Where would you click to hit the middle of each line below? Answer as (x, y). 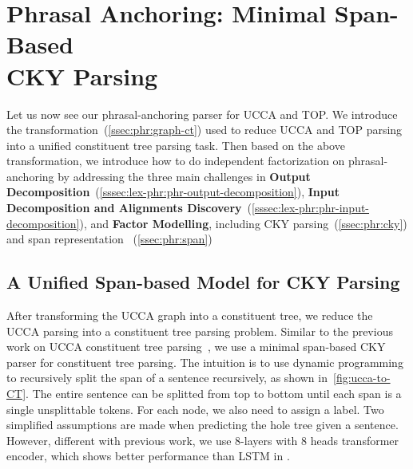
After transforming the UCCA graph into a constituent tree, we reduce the (190, 315)
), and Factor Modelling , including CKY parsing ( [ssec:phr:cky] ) (243, 223)
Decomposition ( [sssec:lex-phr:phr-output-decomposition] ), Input (173, 192)
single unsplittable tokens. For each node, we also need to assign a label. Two (195, 409)
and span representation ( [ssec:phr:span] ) (109, 239)
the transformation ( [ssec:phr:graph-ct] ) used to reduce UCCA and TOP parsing (205, 130)
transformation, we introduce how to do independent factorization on (176, 161)
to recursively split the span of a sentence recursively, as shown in (167, 378)
